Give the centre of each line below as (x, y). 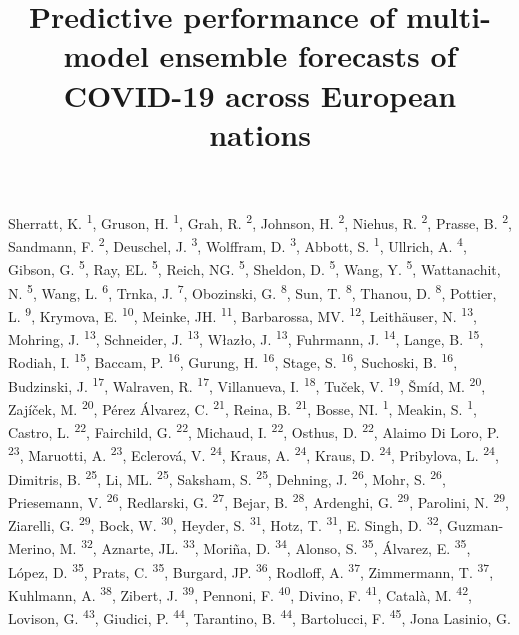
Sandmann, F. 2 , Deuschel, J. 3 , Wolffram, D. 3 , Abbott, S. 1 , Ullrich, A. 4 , (237, 244)
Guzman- (475, 524)
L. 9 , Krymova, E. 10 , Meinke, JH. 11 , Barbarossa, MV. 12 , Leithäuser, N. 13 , (242, 314)
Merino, (32, 548)
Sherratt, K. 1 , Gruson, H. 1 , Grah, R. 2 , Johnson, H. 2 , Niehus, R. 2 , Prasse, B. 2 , (260, 221)
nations (260, 133)
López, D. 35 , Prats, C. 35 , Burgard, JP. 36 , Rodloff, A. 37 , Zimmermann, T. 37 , (251, 570)
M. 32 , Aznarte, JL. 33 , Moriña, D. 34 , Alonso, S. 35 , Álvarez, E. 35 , (265, 547)
